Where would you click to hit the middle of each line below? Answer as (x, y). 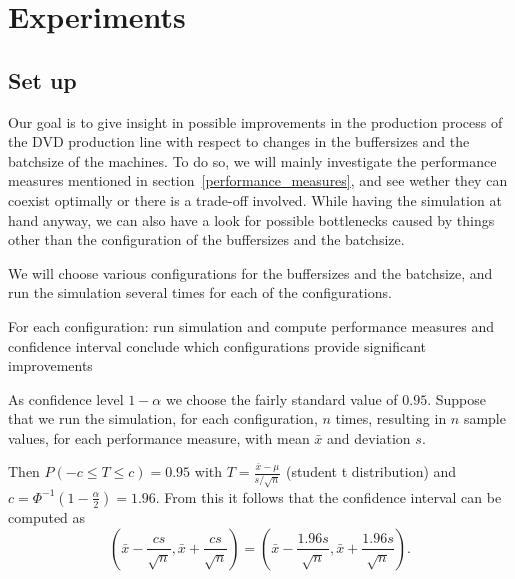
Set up (42, 79)
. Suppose (456, 398)
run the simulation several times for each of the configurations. (200, 292)
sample (484, 418)
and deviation (369, 437)
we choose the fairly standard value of (281, 398)
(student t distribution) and (371, 471)
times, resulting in (391, 418)
